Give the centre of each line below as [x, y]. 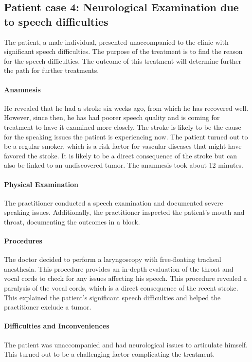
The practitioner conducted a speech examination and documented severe [114, 202]
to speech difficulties [56, 21]
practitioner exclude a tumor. [48, 307]
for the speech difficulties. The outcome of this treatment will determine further [123, 60]
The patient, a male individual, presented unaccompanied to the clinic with [116, 42]
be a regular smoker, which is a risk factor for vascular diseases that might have [123, 146]
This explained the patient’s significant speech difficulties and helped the [112, 297]
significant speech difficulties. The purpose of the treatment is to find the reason [123, 51]
